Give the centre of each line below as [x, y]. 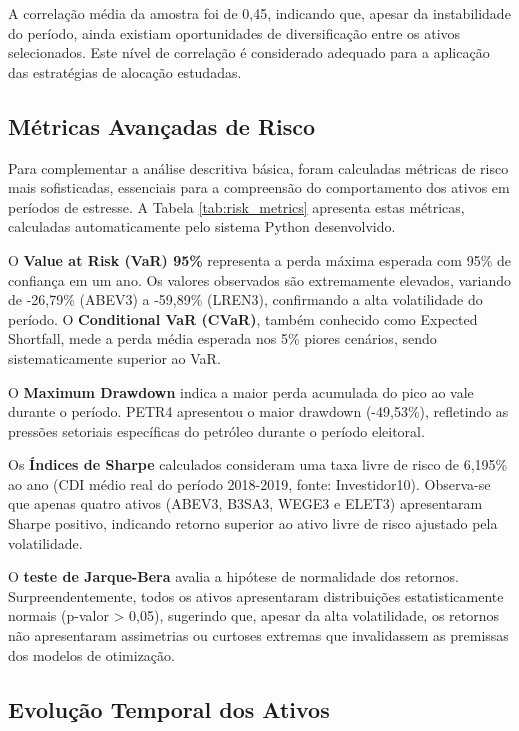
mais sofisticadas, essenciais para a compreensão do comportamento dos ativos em [259, 187]
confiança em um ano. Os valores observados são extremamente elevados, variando [259, 279]
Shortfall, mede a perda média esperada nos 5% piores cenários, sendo [222, 338]
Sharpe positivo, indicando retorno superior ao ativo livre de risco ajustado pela [253, 523]
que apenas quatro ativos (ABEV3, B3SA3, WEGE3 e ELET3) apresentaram [245, 503]
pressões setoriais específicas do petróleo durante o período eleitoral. [216, 430]
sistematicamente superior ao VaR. [114, 357]
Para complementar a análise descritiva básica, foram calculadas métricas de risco [258, 167]
